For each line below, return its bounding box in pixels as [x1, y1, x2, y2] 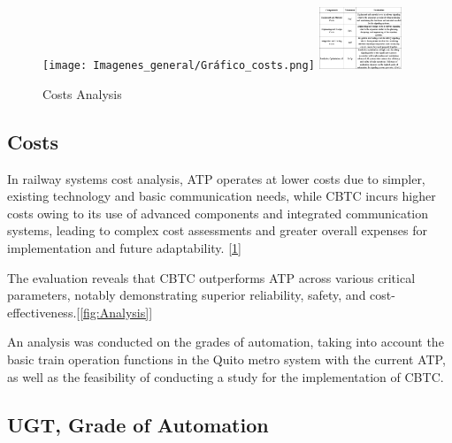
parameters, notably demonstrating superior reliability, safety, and [7, 286, 366, 304]
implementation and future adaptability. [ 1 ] [7, 239, 241, 257]
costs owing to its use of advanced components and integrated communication [7, 203, 428, 222]
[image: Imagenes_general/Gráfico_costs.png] [42, 59, 315, 73]
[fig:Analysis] [80, 302, 149, 321]
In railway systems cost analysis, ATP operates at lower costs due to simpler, [7, 169, 425, 187]
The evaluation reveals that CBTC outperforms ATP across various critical [7, 268, 416, 286]
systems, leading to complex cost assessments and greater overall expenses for [7, 221, 427, 240]
